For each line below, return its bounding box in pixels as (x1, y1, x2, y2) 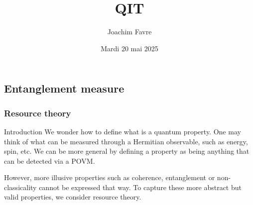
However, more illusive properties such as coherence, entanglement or (4, 172, 215, 183)
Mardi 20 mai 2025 (101, 43, 158, 53)
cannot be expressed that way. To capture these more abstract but (39, 182, 242, 192)
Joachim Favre (107, 26, 152, 37)
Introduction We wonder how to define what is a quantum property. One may (4, 126, 241, 136)
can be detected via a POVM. (4, 155, 95, 166)
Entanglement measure (4, 81, 125, 96)
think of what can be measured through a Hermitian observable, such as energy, (4, 136, 248, 146)
